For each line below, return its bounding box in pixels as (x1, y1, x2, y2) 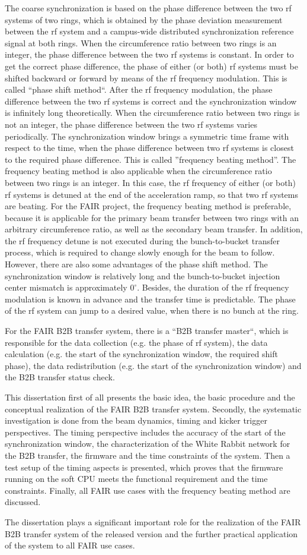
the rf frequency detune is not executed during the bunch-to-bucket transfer (5, 234, 280, 247)
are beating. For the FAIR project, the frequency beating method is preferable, (5, 200, 292, 212)
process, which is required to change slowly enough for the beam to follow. (5, 246, 275, 258)
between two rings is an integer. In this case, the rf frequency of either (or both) (5, 176, 296, 188)
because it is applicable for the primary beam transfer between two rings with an (5, 211, 299, 223)
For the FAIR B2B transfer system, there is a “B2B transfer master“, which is (5, 324, 289, 337)
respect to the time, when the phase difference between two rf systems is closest (5, 141, 294, 154)
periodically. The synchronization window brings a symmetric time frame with (5, 130, 289, 142)
